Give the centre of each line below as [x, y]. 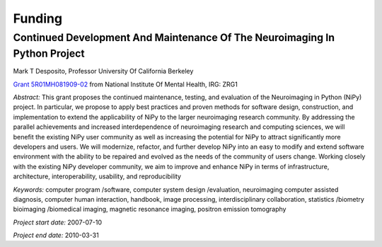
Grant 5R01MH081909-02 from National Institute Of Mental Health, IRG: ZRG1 [126, 84]
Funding [38, 18]
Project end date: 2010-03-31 [56, 235]
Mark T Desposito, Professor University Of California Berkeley [103, 71]
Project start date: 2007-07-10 [58, 222]
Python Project [49, 53]
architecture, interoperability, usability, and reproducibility [97, 176]
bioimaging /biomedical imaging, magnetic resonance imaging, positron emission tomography [150, 209]
